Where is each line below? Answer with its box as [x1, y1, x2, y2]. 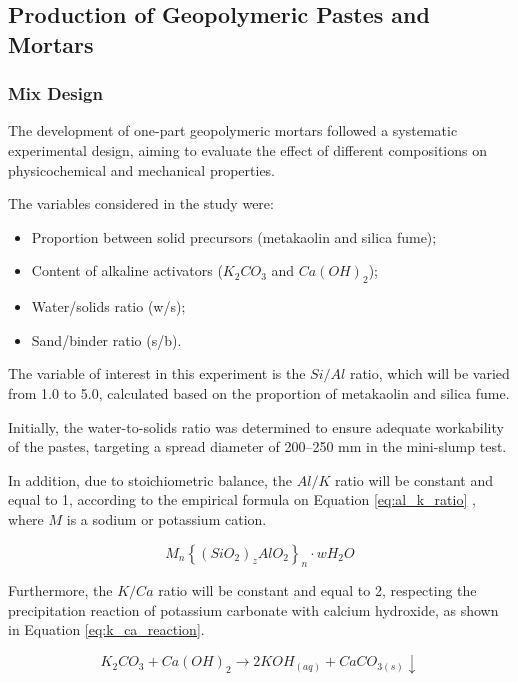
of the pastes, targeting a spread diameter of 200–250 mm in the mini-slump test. [8, 436, 507, 457]
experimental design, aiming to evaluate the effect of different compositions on [8, 139, 487, 160]
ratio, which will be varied [349, 363, 510, 384]
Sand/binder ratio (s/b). [31, 329, 182, 350]
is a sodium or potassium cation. [66, 508, 267, 529]
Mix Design [8, 81, 103, 106]
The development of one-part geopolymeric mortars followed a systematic [8, 120, 458, 141]
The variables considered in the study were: [8, 193, 274, 214]
